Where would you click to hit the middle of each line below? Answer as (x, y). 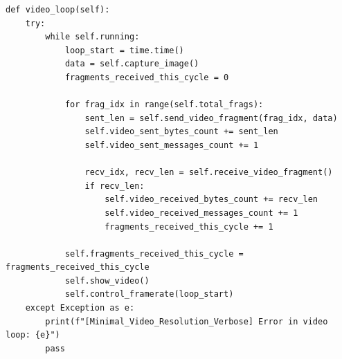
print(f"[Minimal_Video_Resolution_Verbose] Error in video (187, 321)
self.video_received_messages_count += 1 (201, 213)
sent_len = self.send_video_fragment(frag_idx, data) (211, 118)
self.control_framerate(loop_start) (149, 294)
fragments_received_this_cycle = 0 (147, 77)
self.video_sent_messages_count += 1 (172, 145)
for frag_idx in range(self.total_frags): (164, 105)
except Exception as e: (80, 308)
